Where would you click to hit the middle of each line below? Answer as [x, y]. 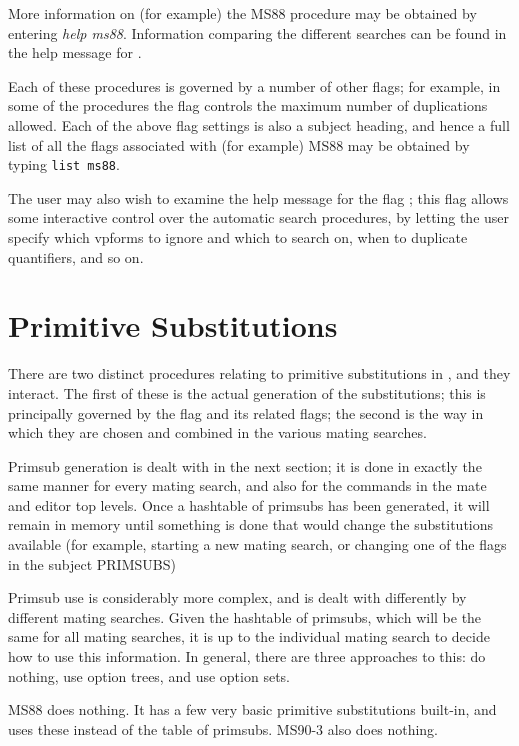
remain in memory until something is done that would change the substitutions [251, 524]
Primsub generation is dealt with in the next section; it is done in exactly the [245, 465]
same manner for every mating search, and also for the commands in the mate [247, 485]
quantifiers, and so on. [76, 256]
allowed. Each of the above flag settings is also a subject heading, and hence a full [259, 124]
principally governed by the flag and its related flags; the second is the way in [246, 412]
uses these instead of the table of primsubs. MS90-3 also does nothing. [223, 728]
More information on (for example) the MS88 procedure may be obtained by [242, 13]
